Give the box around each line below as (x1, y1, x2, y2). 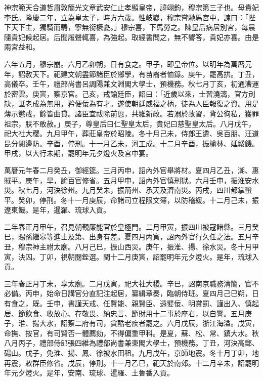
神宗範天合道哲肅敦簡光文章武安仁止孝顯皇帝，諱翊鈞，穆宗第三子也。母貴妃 (4, 2, 259, 12)
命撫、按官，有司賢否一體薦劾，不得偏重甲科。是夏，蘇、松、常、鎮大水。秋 (4, 327, 259, 338)
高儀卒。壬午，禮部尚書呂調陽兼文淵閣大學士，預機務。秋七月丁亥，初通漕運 (4, 78, 259, 89)
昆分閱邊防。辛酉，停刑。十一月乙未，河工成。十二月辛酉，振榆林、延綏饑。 (4, 138, 259, 148)
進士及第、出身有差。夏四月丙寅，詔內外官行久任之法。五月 (53, 231, 252, 242)
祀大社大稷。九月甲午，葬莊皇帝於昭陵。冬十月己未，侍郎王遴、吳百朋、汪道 (4, 128, 259, 139)
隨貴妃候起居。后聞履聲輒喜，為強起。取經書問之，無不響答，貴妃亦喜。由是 (4, 31, 259, 42)
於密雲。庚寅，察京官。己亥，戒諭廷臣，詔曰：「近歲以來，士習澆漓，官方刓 (4, 88, 255, 99)
